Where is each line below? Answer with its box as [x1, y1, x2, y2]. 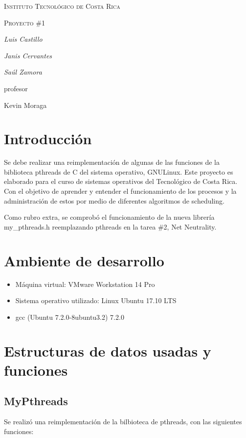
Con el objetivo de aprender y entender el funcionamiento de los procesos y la [4, 186, 237, 196]
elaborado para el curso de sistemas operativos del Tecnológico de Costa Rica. [4, 176, 238, 186]
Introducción [4, 129, 92, 149]
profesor [4, 83, 28, 93]
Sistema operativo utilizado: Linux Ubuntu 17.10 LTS [15, 295, 177, 306]
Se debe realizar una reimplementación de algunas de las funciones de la [4, 157, 220, 167]
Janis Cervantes [4, 50, 52, 60]
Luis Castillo [4, 34, 43, 44]
